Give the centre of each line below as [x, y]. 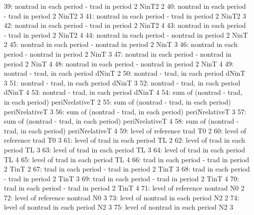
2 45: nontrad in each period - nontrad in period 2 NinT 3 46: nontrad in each [121, 44]
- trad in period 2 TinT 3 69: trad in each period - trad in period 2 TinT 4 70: [122, 178]
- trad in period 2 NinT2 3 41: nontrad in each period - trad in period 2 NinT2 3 [125, 15]
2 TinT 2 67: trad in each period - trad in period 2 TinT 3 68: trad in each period [127, 169]
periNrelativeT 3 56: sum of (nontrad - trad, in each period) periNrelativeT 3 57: [125, 111]
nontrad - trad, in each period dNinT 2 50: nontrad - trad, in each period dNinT [125, 73]
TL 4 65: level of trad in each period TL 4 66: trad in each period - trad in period [127, 159]
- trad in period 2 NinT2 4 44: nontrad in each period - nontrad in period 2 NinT [126, 34]
